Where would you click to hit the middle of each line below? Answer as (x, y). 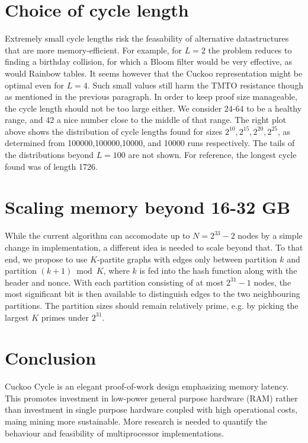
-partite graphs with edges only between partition (187, 259)
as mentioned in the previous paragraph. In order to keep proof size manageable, (151, 96)
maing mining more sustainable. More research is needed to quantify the (136, 421)
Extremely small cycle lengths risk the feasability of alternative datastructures (147, 38)
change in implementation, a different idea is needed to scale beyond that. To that (154, 247)
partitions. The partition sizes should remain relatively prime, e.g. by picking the (152, 305)
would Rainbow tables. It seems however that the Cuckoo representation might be (154, 73)
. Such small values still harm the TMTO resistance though (195, 85)
